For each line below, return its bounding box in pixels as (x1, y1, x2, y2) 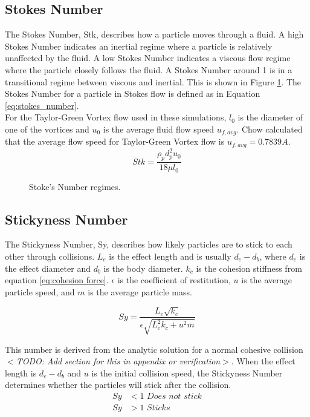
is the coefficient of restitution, (117, 274, 231, 286)
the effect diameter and (5, 261, 91, 274)
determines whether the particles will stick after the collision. (5, 378, 231, 391)
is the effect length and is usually (109, 250, 231, 263)
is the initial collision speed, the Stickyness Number (91, 366, 283, 379)
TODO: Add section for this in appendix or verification (16, 355, 221, 367)
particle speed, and (5, 285, 75, 298)
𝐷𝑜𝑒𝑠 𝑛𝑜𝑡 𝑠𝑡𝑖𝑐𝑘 (147, 392, 202, 401)
